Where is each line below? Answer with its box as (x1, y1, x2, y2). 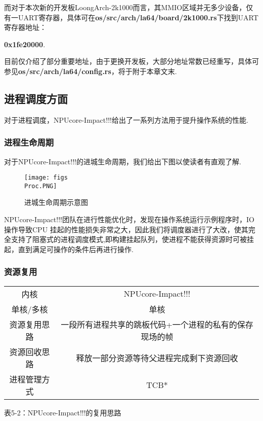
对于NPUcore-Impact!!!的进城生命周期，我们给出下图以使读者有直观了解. (4, 156, 241, 166)
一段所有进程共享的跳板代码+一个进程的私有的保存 (61, 318, 253, 330)
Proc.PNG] (24, 182, 57, 190)
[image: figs (24, 174, 68, 182)
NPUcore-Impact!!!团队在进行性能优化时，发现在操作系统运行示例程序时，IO (4, 214, 254, 225)
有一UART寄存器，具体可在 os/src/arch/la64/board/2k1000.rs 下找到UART (4, 12, 258, 22)
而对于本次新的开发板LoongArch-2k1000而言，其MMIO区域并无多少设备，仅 (4, 2, 253, 12)
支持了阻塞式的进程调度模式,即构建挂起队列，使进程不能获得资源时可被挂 (11, 234, 254, 244)
